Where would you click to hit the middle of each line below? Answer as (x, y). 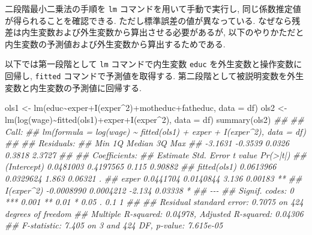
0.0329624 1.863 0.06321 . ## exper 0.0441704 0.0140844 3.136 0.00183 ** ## (154, 178)
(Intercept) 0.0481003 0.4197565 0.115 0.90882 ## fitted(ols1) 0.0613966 (141, 166)
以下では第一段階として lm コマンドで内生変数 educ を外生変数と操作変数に (154, 64)
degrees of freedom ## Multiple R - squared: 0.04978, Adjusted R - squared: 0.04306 (154, 213)
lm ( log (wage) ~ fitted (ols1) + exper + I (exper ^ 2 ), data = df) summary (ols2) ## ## (154, 119)
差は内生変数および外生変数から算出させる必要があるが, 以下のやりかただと (154, 32)
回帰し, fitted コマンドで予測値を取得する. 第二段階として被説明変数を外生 (154, 76)
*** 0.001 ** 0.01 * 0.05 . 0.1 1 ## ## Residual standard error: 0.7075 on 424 (154, 202)
